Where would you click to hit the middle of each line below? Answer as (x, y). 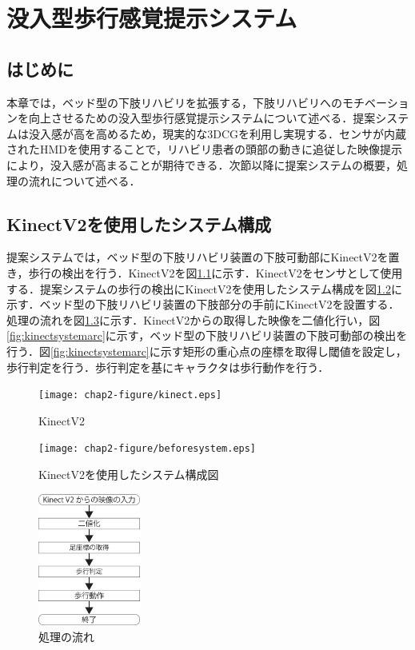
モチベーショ (375, 102)
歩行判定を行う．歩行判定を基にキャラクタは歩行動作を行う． (168, 367)
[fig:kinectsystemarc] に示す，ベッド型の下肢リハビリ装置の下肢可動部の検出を (207, 335)
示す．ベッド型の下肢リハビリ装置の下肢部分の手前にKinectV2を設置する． (203, 304)
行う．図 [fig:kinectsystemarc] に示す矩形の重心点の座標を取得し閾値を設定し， (207, 351)
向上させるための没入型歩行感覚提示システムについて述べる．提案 (202, 118)
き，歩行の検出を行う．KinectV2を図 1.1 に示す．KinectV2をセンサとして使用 (205, 272)
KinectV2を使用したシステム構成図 (129, 474)
